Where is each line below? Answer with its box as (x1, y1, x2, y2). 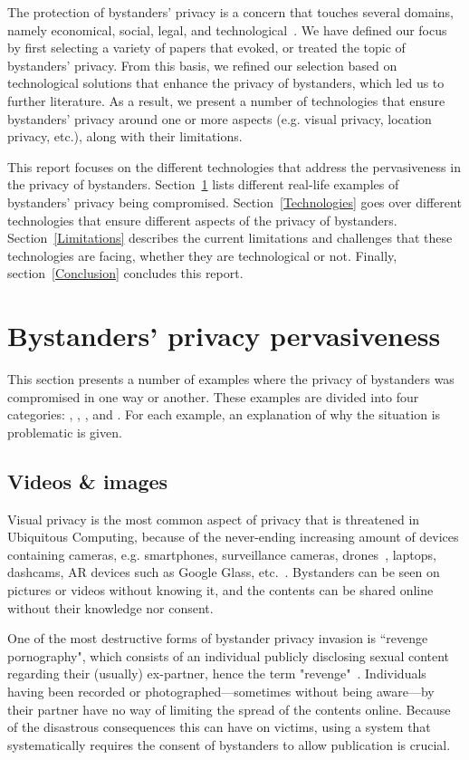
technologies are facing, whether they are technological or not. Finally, (7, 245, 397, 265)
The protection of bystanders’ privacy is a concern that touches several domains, (7, 3, 454, 21)
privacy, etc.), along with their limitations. (7, 127, 243, 146)
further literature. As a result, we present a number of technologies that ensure (7, 91, 445, 110)
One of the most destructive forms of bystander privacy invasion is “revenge (7, 629, 428, 648)
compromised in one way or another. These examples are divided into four (7, 387, 419, 406)
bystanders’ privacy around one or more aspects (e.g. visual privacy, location (7, 109, 432, 128)
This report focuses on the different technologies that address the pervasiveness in (7, 157, 461, 176)
